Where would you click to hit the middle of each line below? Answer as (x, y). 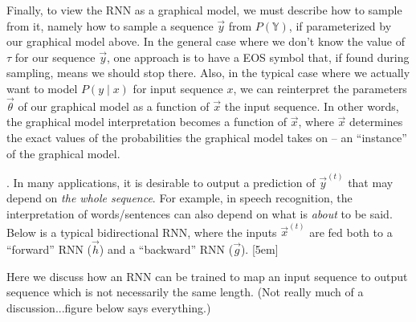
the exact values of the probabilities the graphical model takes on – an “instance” (207, 137)
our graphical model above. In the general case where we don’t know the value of (206, 41)
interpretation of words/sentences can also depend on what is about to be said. (200, 214)
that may (371, 182)
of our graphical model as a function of (114, 106)
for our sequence (55, 57)
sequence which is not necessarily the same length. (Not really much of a (185, 292)
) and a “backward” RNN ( (166, 249)
